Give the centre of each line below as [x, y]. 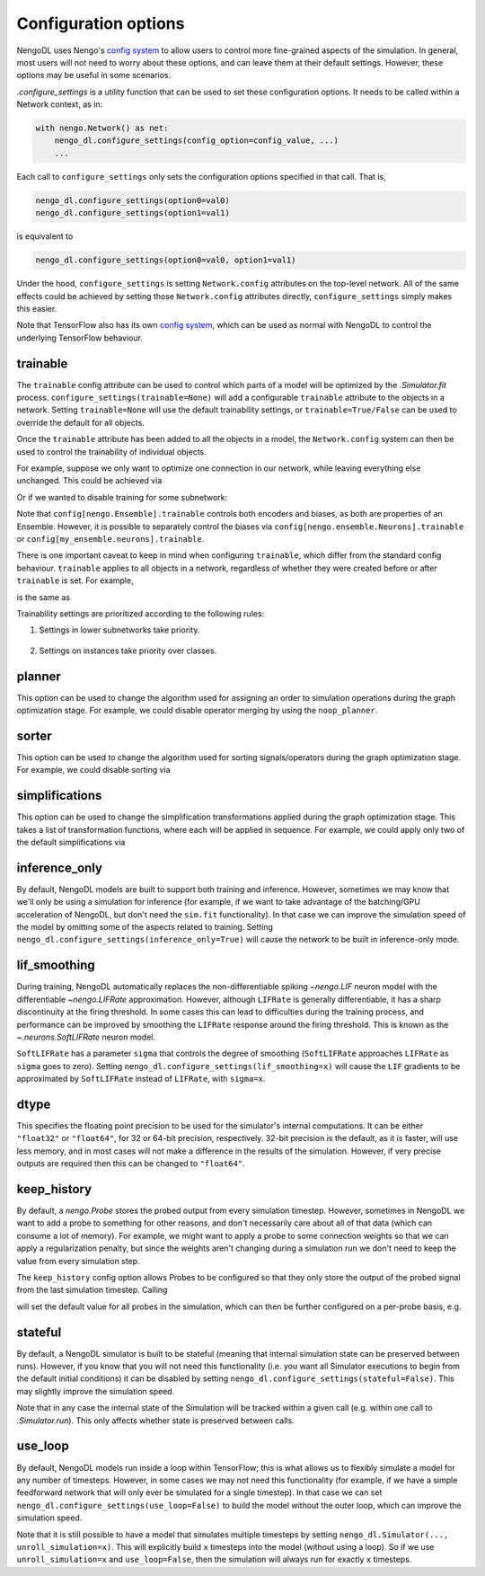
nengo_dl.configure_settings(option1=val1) [133, 213]
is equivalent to [45, 236]
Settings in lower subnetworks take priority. [119, 630]
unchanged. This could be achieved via [89, 481]
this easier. [37, 308]
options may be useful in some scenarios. [93, 75]
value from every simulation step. [78, 1261]
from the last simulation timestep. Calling [92, 1290]
